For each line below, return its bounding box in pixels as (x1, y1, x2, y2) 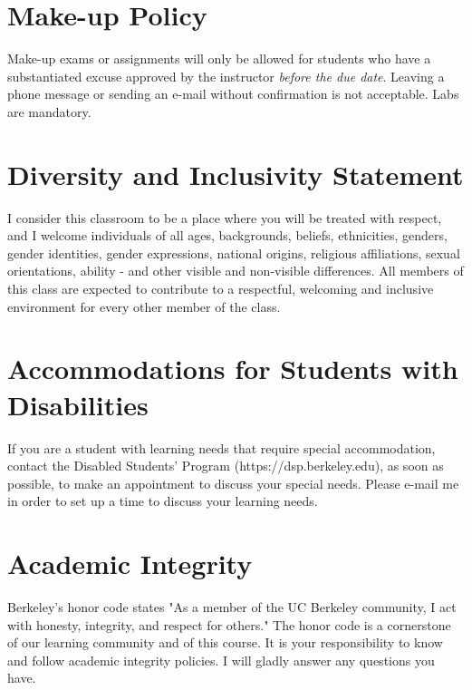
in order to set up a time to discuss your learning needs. (7, 491, 318, 510)
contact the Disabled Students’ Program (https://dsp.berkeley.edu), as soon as (7, 456, 444, 475)
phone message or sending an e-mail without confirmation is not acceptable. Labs (7, 84, 459, 103)
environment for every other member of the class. (7, 296, 281, 316)
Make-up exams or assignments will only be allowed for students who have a (7, 49, 431, 68)
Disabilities (7, 385, 149, 423)
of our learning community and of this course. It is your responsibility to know (7, 633, 443, 652)
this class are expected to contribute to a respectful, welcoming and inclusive (7, 279, 434, 297)
